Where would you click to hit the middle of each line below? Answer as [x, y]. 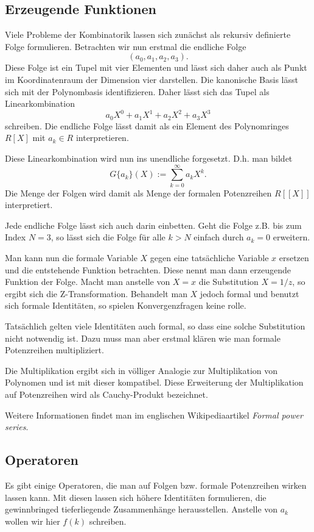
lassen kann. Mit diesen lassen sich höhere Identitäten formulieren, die [136, 497]
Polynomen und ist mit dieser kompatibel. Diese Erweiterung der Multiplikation [154, 382]
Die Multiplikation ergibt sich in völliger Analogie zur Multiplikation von [141, 370]
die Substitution [229, 282]
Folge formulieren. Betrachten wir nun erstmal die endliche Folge [126, 46]
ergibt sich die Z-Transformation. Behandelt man [96, 293]
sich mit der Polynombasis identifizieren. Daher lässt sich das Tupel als [137, 91]
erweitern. [291, 237]
